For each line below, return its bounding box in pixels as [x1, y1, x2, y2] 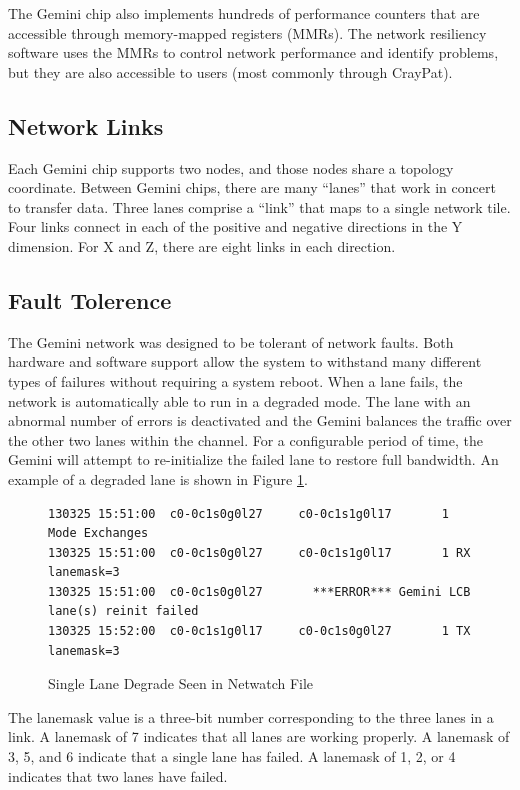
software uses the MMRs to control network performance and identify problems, [8, 42, 499, 63]
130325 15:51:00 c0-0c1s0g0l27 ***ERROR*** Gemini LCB [48, 584, 471, 599]
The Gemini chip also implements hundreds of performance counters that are [8, 3, 480, 23]
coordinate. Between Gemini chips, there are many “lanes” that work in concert [8, 177, 496, 198]
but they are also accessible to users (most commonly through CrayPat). [8, 61, 453, 82]
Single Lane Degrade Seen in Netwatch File [48, 673, 314, 694]
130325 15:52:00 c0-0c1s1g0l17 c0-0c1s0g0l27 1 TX [48, 624, 471, 639]
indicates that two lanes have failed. [8, 765, 228, 786]
